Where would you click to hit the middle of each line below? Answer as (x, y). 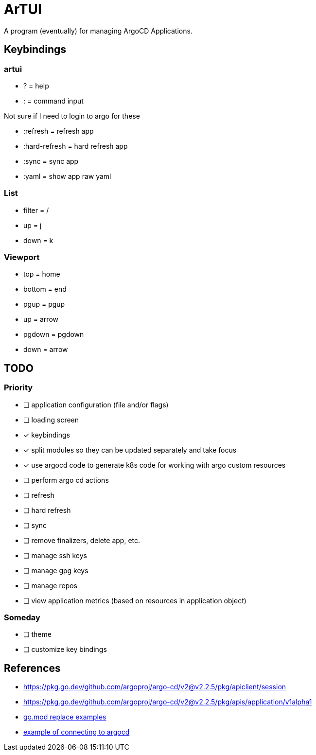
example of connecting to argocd (77, 732)
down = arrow (46, 350)
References (32, 668)
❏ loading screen (51, 420)
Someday (22, 618)
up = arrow (41, 319)
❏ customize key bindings (65, 650)
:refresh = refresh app (59, 131)
